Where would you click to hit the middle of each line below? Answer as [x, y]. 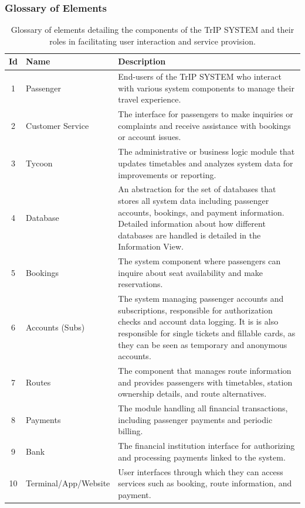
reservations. [140, 284]
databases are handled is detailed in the [189, 235]
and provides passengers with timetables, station [205, 382]
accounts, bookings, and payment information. [201, 212]
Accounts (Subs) [55, 327]
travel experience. [150, 99]
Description [142, 61]
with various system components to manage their [206, 88]
